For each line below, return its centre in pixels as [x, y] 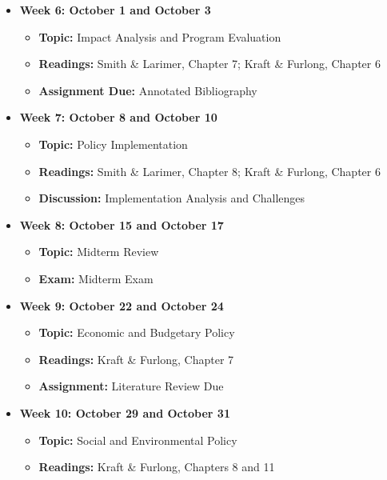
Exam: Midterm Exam [96, 278]
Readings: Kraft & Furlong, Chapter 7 [136, 359]
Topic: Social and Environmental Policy [138, 440]
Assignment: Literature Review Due [131, 386]
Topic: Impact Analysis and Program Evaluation [160, 36]
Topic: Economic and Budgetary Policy [137, 332]
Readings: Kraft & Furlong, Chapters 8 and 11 [157, 467]
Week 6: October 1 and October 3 [115, 10]
